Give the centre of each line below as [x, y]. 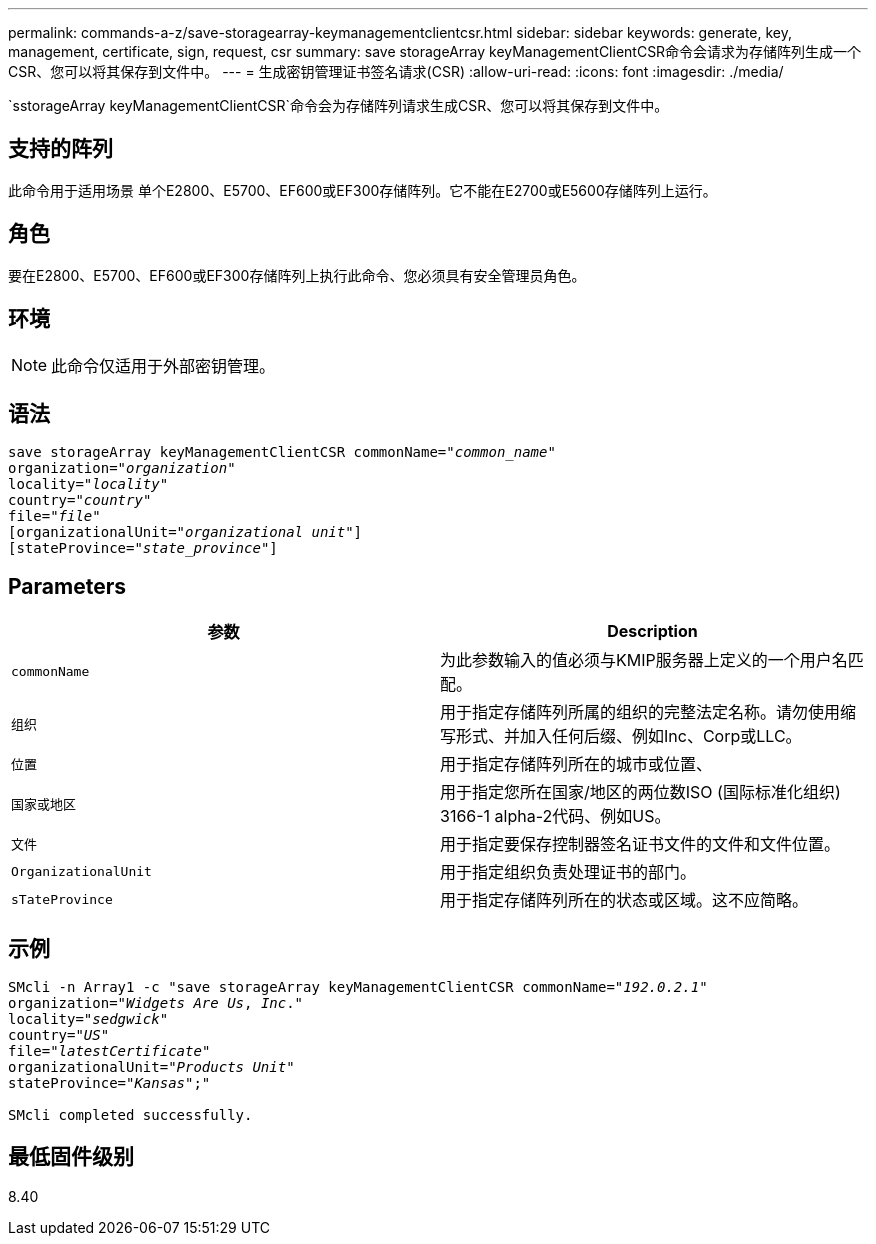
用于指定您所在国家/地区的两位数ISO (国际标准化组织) [640, 792]
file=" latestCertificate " [109, 1051]
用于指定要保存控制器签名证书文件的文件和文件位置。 [640, 844]
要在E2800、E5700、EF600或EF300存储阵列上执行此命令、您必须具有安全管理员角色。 [297, 275]
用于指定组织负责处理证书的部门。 [568, 872]
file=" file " [54, 516]
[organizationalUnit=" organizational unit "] [185, 532]
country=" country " [80, 500]
